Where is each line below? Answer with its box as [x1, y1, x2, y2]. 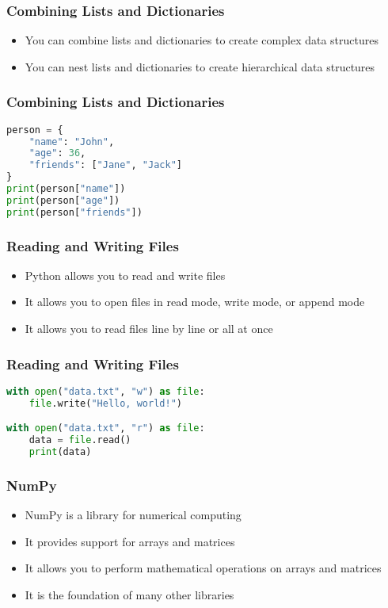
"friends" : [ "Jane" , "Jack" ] [29, 159, 182, 171]
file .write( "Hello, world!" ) [29, 397, 182, 409]
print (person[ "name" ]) [6, 183, 126, 194]
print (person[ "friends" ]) [6, 206, 143, 218]
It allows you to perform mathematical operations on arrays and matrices [25, 560, 382, 576]
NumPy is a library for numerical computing [25, 507, 242, 523]
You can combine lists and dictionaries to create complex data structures [25, 32, 378, 48]
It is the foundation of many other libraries [25, 586, 234, 602]
